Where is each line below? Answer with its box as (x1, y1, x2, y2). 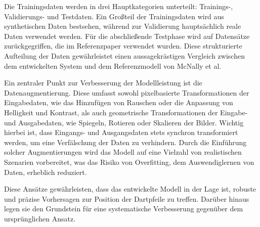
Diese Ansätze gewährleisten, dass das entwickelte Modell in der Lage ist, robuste (4, 184, 256, 194)
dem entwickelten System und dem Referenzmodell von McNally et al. (4, 60, 222, 71)
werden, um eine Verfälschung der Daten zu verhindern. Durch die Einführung (4, 137, 247, 147)
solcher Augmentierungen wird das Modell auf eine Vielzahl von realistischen (4, 147, 242, 157)
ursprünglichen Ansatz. (4, 213, 76, 223)
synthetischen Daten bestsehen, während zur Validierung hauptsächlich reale (4, 21, 241, 31)
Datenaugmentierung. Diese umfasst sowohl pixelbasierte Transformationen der (4, 87, 249, 98)
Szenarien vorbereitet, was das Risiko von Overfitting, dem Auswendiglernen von (4, 156, 254, 167)
